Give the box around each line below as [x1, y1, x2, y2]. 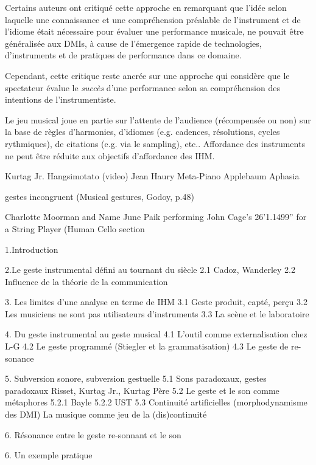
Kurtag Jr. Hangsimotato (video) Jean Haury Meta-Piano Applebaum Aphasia [5, 170, 300, 182]
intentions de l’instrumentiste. [5, 93, 116, 106]
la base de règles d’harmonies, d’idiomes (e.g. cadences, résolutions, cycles [5, 125, 280, 138]
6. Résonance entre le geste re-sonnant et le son [5, 428, 181, 441]
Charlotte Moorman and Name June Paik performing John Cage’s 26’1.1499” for [5, 210, 307, 223]
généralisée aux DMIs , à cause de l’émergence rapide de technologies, [5, 36, 262, 49]
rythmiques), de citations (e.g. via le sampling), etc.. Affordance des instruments [5, 137, 305, 150]
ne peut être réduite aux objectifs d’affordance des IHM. [5, 149, 215, 162]
